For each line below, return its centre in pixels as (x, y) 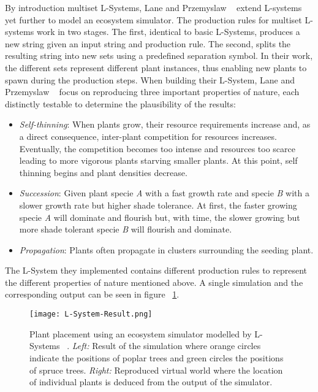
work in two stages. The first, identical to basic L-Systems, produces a (168, 32)
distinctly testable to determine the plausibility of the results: (120, 103)
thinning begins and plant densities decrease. (103, 172)
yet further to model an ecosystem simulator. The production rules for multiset (153, 19)
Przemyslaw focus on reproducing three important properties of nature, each (152, 92)
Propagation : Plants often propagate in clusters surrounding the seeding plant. (166, 249)
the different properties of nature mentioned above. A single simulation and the (154, 282)
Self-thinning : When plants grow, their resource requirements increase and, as (165, 124)
